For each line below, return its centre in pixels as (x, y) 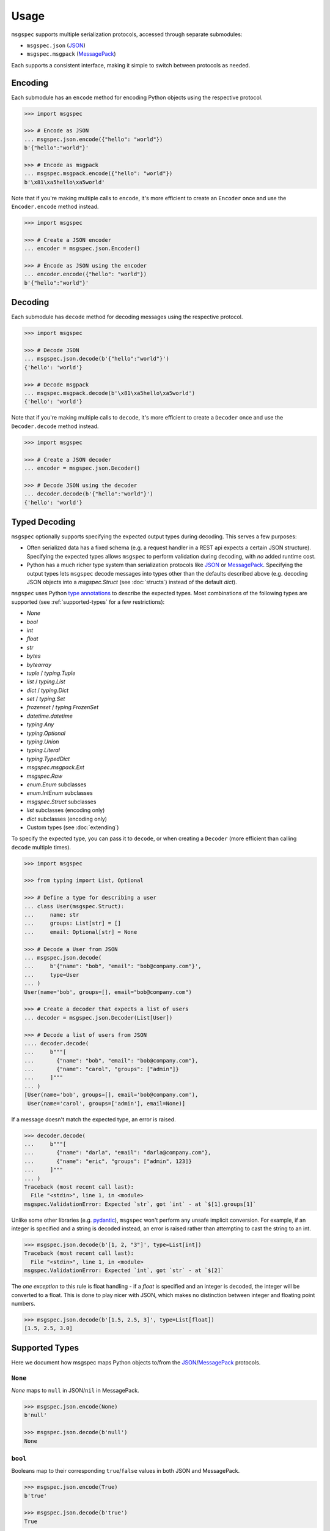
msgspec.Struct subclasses (61, 802)
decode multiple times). (41, 847)
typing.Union (43, 742)
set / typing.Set (46, 699)
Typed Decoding (43, 521)
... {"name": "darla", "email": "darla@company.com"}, (118, 1153)
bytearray (39, 664)
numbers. (24, 1304)
